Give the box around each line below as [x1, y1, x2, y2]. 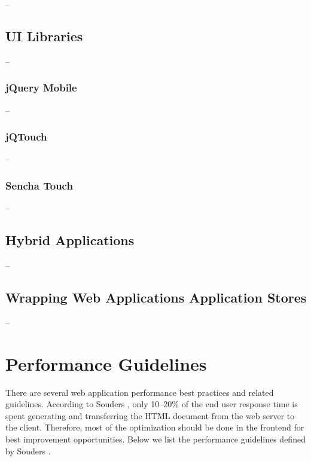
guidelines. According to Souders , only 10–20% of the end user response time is [5, 398, 298, 410]
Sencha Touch [5, 178, 73, 193]
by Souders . [5, 444, 51, 457]
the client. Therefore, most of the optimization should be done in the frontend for [5, 421, 304, 433]
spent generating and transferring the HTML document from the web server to [5, 409, 295, 422]
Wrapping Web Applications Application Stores [5, 288, 307, 307]
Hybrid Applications [5, 231, 135, 249]
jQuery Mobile [5, 80, 77, 95]
